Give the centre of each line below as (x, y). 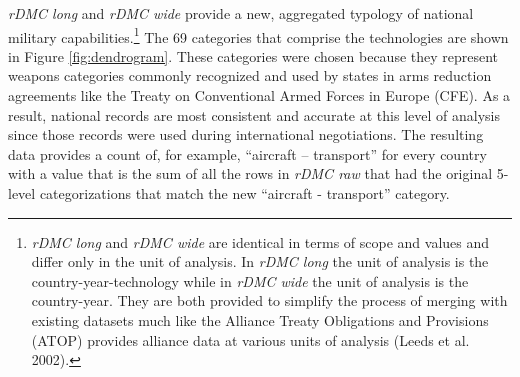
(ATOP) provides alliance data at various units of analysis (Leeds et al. (250, 339)
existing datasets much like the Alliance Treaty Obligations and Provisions (260, 319)
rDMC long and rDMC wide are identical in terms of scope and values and (260, 241)
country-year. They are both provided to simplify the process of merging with (269, 300)
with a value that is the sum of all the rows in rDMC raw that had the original (250, 173)
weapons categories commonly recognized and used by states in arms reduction (250, 75)
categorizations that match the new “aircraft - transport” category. (244, 193)
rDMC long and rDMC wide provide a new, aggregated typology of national (241, 13)
